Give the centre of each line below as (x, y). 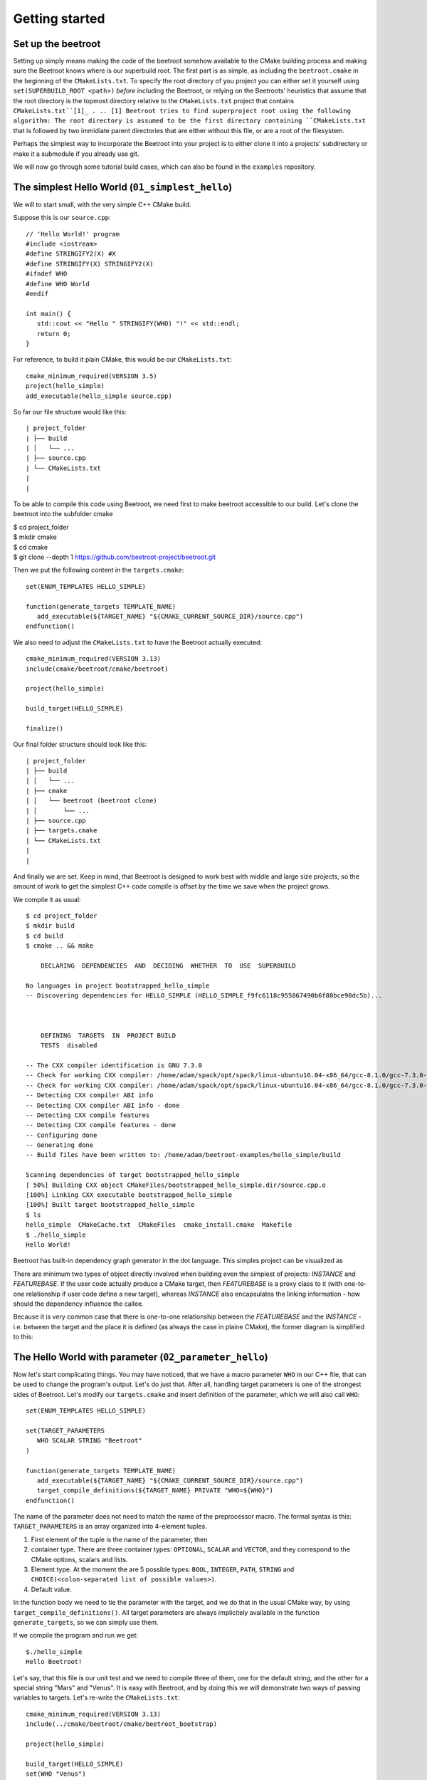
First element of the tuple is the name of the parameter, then (119, 1539)
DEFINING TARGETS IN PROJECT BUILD (108, 1035)
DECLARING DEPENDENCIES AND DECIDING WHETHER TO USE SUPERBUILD (168, 966)
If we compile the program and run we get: (76, 1635)
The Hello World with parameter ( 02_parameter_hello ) (141, 1357)
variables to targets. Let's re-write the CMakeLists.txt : (97, 1697)
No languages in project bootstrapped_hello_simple (118, 985)
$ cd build (45, 936)
